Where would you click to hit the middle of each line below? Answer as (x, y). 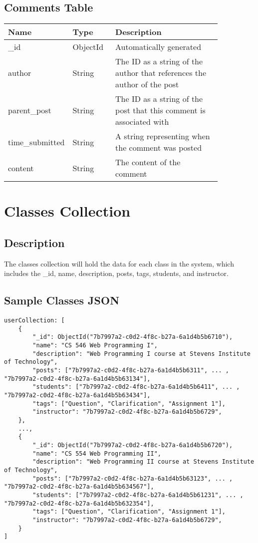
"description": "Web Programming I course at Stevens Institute (141, 354)
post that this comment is (160, 110)
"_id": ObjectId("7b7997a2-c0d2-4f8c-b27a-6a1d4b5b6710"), (133, 337)
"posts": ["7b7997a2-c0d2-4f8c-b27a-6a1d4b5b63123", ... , (133, 478)
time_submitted (36, 142)
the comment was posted (159, 148)
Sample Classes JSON (62, 300)
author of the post (147, 84)
